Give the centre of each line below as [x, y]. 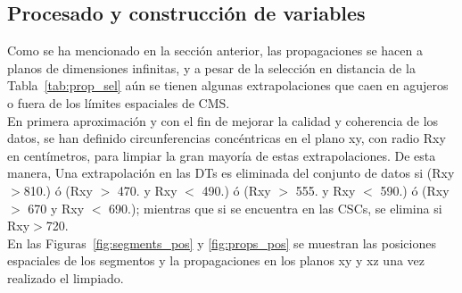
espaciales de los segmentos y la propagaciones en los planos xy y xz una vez [216, 260]
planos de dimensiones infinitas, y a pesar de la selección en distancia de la [211, 67]
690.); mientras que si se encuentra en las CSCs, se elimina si [276, 208]
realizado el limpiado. [66, 277]
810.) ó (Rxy [58, 190]
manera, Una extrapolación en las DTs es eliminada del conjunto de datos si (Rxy [231, 173]
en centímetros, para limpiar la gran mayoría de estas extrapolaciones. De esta [222, 155]
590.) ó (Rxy [415, 190]
